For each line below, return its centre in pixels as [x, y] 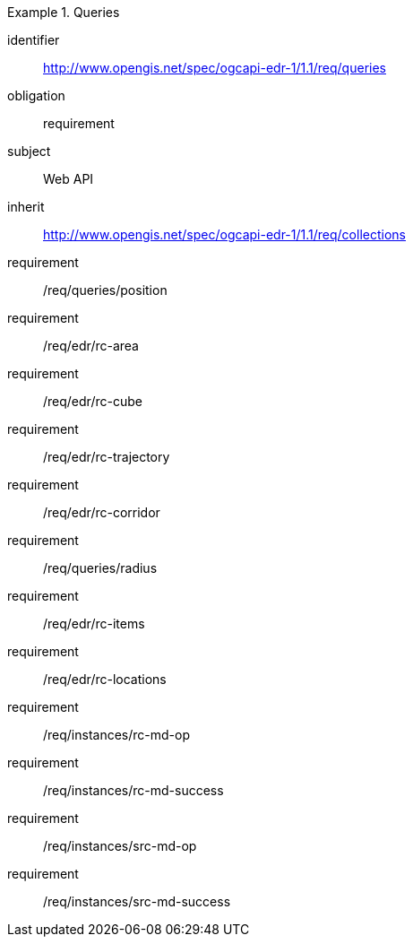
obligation [36, 95]
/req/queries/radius [100, 568]
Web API [69, 179]
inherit [26, 207]
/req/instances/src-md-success [137, 901]
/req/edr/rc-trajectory [107, 457]
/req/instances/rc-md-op [117, 735]
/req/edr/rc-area [91, 346]
